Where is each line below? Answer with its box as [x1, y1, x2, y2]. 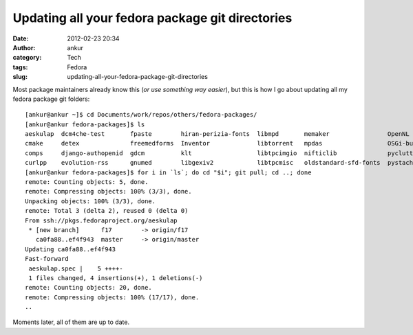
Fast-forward [25, 255, 69, 263]
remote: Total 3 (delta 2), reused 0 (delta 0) [25, 207, 189, 215]
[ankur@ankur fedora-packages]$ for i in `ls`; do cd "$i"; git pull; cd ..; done [25, 168, 312, 176]
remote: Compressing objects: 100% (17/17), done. [25, 293, 200, 301]
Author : [12, 43, 36, 51]
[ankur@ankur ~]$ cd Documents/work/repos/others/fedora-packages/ [25, 111, 257, 119]
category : [12, 54, 42, 62]
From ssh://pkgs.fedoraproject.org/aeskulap [25, 216, 178, 224]
